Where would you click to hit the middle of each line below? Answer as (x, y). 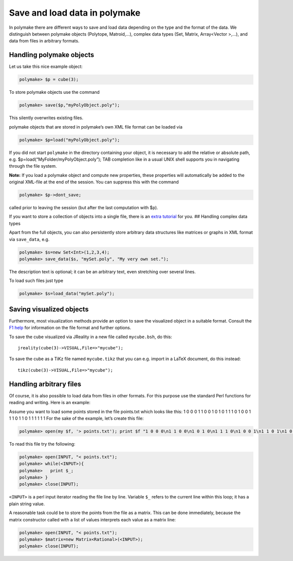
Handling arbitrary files (45, 384)
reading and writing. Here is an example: (50, 403)
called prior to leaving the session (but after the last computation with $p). (84, 208)
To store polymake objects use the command (54, 92)
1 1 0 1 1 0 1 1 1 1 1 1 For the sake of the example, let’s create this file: (76, 418)
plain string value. (27, 504)
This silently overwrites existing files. (46, 118)
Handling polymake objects (52, 55)
